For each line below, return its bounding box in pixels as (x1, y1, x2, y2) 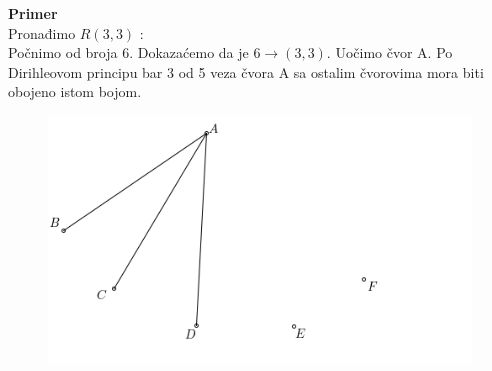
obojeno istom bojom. (8, 81, 142, 102)
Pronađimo (8, 22, 76, 43)
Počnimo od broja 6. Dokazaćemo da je (8, 42, 249, 63)
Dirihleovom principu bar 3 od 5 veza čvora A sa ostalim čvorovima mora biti (8, 61, 484, 82)
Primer (8, 3, 58, 23)
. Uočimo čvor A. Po (326, 42, 453, 63)
